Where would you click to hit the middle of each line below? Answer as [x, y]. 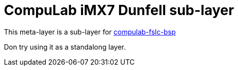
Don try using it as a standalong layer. [65, 47]
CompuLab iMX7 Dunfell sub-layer [119, 10]
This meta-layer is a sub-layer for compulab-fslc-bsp [90, 32]
